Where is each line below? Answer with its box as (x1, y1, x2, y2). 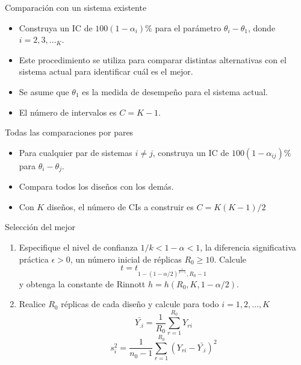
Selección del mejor (5, 220, 76, 233)
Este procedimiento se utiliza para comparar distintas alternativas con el (19, 53, 287, 66)
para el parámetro (155, 21, 222, 34)
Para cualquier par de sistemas (19, 146, 132, 158)
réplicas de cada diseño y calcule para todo (61, 298, 219, 310)
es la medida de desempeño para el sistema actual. (82, 85, 268, 98)
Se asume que (19, 85, 69, 98)
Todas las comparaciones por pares (5, 126, 134, 139)
